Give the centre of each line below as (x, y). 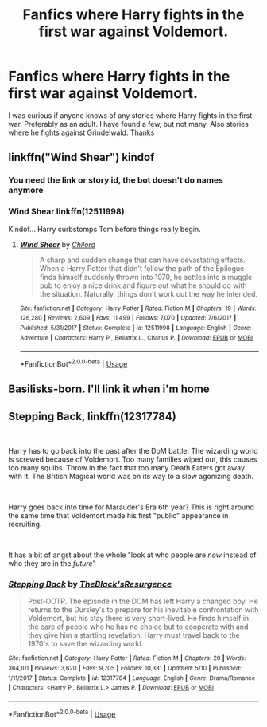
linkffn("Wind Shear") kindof (81, 157)
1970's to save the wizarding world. (85, 644)
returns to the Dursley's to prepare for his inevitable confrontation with (143, 610)
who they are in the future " (52, 564)
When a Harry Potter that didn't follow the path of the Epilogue (142, 268)
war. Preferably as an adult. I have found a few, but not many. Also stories (128, 124)
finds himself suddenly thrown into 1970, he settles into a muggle (146, 277)
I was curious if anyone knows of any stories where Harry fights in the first (130, 115)
